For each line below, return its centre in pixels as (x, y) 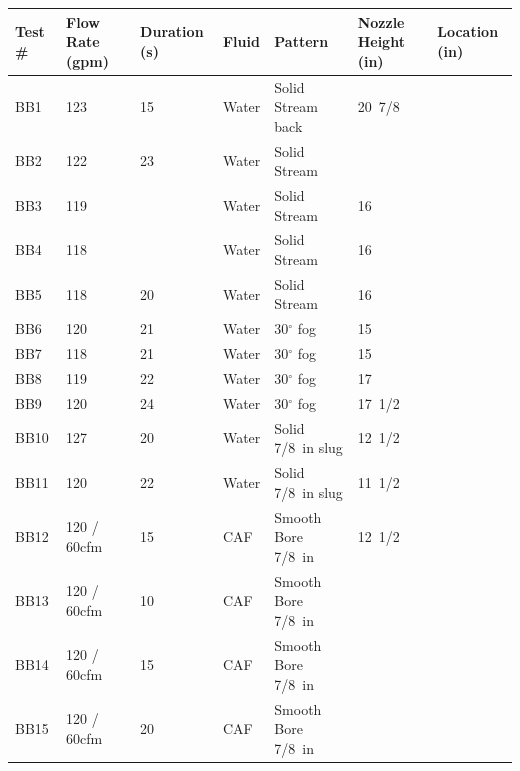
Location (468, 31)
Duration (172, 31)
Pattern (301, 41)
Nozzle (381, 21)
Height (381, 41)
